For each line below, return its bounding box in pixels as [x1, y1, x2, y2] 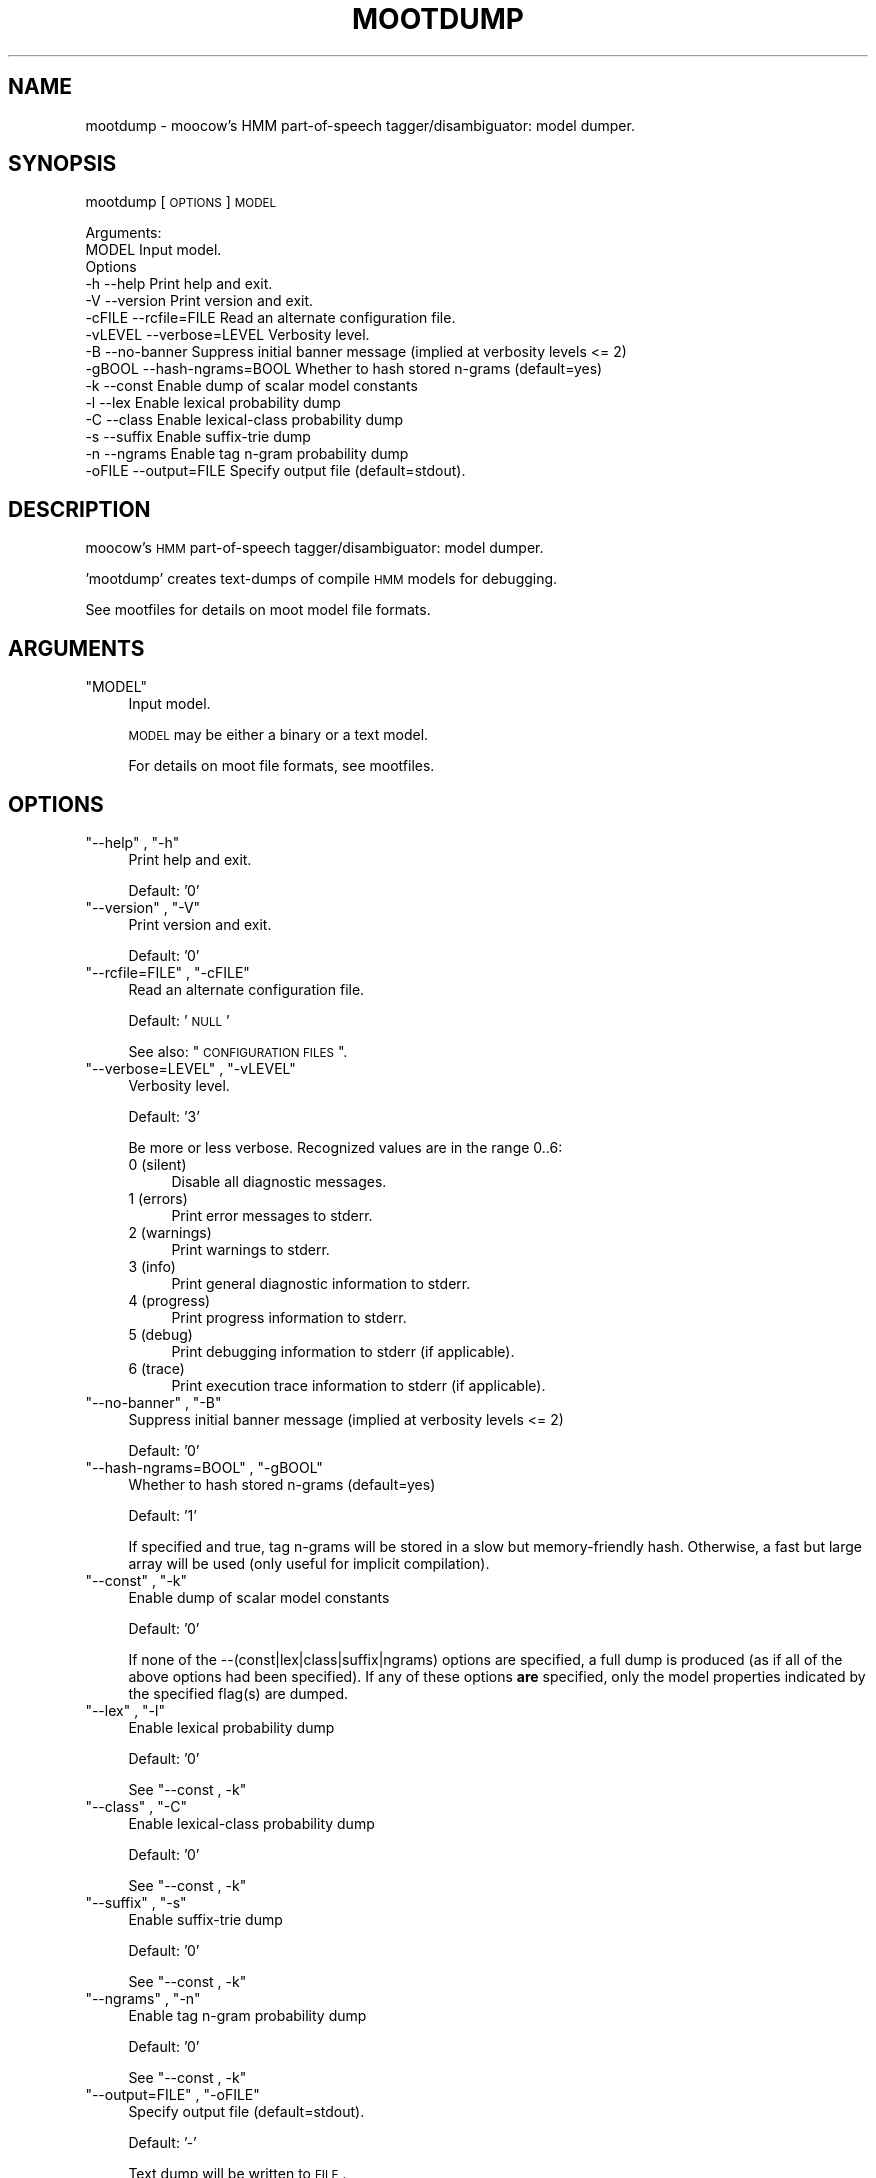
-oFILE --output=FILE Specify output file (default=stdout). [85, 462, 466, 480]
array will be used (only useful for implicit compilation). [128, 1554, 490, 1572]
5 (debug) [128, 1325, 193, 1343]
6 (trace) [128, 1359, 185, 1377]
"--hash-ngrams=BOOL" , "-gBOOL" [85, 1458, 323, 1476]
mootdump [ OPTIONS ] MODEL [85, 193, 277, 211]
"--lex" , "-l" [85, 1701, 165, 1719]
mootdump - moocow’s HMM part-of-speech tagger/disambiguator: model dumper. [85, 116, 635, 134]
